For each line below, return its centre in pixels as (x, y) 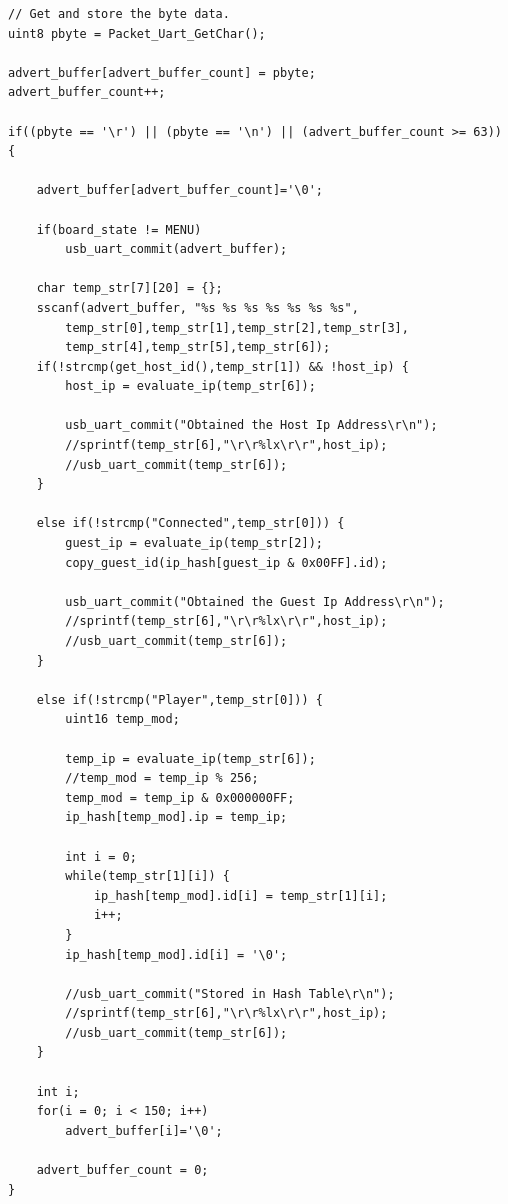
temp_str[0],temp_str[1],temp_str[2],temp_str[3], (237, 327)
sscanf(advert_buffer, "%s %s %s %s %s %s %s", (197, 307)
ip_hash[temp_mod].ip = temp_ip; (176, 817)
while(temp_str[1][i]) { (147, 876)
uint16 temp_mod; (122, 719)
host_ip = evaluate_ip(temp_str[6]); (190, 386)
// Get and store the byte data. (119, 14)
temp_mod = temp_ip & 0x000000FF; (180, 797)
